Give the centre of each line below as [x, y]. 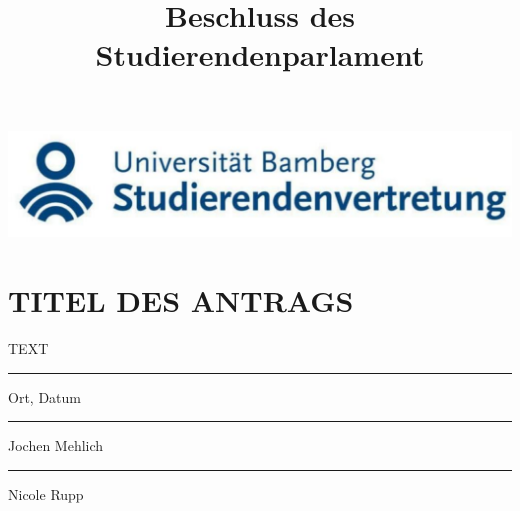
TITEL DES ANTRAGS [181, 300]
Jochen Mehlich [56, 445]
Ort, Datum [44, 396]
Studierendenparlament [260, 54]
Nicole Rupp [46, 493]
